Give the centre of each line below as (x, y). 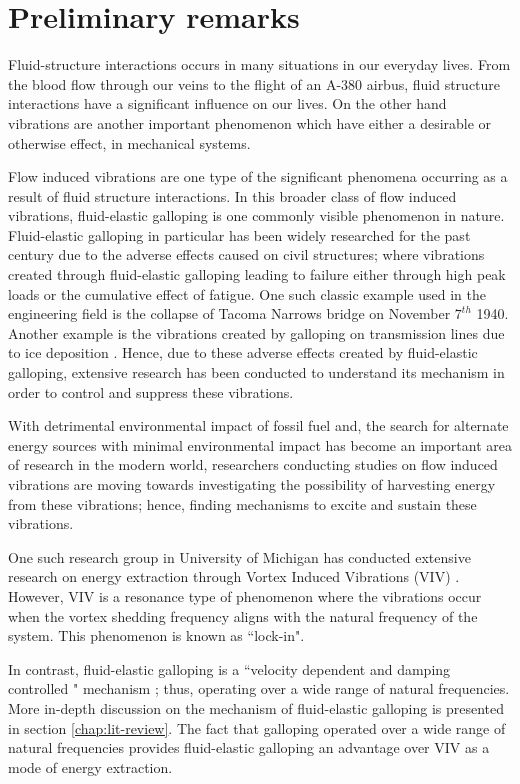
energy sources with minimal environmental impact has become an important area (260, 444)
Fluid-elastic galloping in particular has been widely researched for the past (239, 234)
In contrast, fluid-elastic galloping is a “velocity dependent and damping (229, 668)
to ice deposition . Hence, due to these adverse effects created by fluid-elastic (243, 352)
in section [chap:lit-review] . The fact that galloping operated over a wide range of (257, 727)
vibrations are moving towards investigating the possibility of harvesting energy (252, 484)
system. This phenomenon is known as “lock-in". (156, 635)
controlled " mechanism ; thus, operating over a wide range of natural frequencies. (259, 688)
